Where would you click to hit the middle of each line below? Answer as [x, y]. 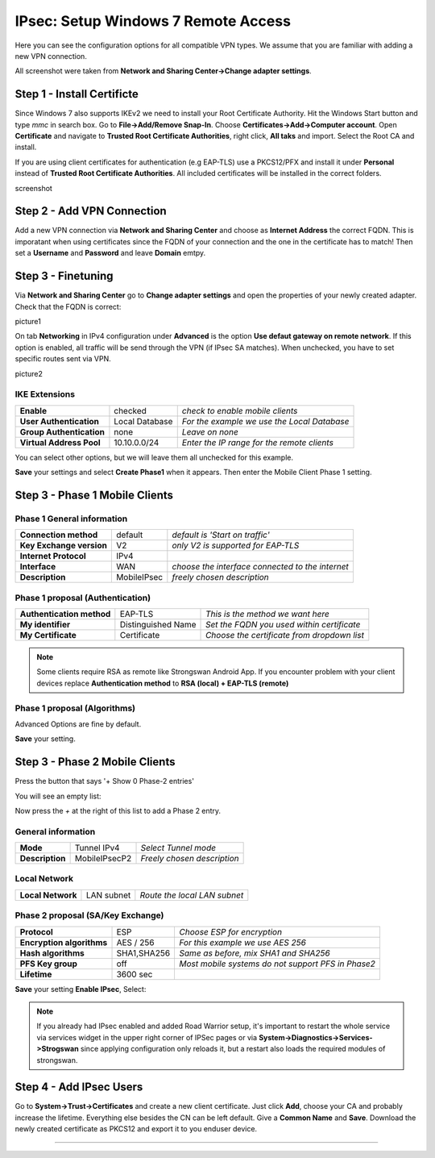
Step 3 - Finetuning [64, 276]
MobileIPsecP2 [103, 859]
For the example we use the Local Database [265, 421]
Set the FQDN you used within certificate [283, 624]
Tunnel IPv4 [97, 848]
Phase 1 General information [71, 519]
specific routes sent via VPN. [63, 359]
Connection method [59, 535]
